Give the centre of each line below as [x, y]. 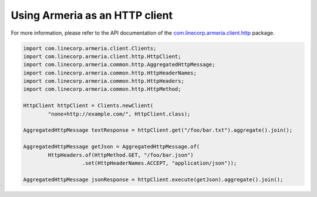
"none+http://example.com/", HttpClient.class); [119, 114]
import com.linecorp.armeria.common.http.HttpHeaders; [104, 81]
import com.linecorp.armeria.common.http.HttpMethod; [102, 89]
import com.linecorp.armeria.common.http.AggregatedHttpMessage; [119, 65]
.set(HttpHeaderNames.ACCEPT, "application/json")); [159, 163]
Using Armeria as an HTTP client [92, 15]
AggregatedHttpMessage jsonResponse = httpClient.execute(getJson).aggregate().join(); [153, 179]
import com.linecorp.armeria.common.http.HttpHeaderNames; [110, 73]
